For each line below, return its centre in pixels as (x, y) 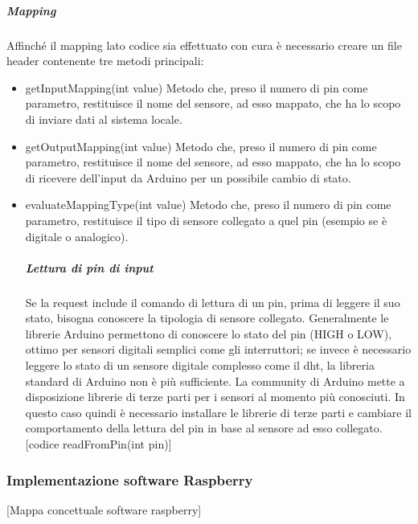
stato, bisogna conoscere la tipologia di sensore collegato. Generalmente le (207, 318)
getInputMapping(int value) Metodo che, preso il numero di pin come (197, 87)
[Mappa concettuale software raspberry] (104, 509)
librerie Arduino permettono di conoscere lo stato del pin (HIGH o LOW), (209, 333)
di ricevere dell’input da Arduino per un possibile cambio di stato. (188, 177)
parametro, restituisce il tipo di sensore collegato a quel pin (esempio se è (206, 220)
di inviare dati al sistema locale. (104, 119)
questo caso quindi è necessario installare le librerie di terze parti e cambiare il (218, 412)
